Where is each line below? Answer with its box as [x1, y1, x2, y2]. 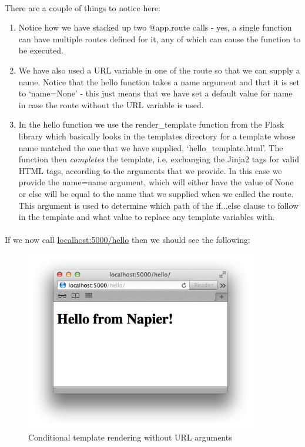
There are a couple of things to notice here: [5, 1, 161, 14]
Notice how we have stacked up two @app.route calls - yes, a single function [18, 21, 292, 34]
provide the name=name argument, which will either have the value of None [18, 176, 294, 188]
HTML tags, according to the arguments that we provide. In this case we [18, 164, 282, 176]
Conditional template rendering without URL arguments [28, 431, 232, 443]
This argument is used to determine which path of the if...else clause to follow [18, 199, 299, 211]
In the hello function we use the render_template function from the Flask [18, 118, 284, 131]
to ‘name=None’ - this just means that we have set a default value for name [18, 87, 293, 99]
